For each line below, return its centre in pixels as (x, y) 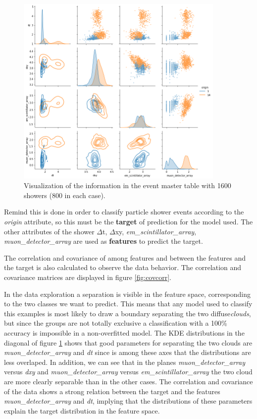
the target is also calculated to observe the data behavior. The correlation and (123, 267)
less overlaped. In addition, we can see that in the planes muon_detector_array (125, 362)
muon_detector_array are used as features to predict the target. (103, 241)
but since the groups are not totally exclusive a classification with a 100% (116, 323)
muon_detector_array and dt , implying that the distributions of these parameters (128, 401)
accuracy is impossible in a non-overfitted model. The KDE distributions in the (124, 333)
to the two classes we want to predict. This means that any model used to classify (128, 304)
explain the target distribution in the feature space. (82, 410)
